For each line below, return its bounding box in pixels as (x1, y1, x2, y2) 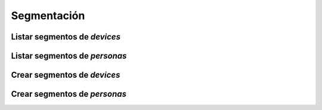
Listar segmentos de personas (11, 51, 127, 61)
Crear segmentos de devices (11, 70, 120, 80)
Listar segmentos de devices (11, 32, 120, 42)
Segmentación (11, 9, 85, 22)
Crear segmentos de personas (11, 89, 127, 99)
